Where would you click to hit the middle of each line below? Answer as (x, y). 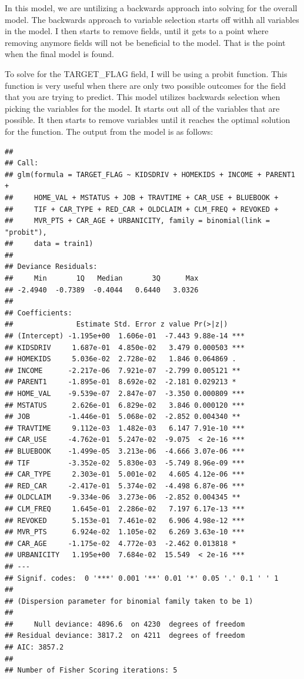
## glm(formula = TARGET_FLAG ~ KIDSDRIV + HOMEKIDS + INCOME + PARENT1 (150, 174)
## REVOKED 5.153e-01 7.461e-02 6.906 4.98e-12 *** (125, 520)
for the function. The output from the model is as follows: (109, 131)
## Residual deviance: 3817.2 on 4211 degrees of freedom (125, 636)
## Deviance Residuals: (51, 267)
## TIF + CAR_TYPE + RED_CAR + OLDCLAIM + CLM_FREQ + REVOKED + (142, 209)
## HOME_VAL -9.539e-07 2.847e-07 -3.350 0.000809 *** (125, 394)
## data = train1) (49, 244)
